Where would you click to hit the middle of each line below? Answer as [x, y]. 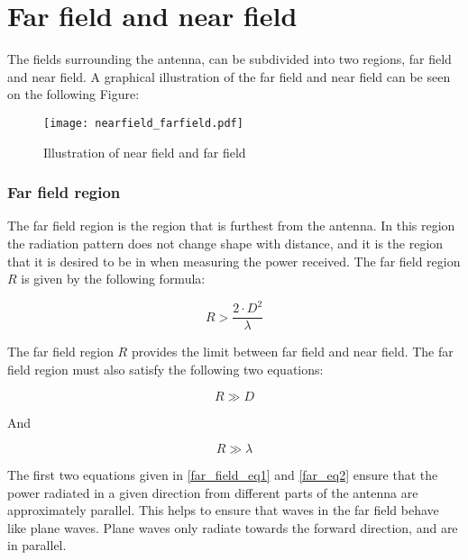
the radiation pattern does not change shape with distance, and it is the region [225, 243]
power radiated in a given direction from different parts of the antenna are [213, 492]
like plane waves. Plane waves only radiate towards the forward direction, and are [233, 527]
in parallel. [37, 545]
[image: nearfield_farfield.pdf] [143, 123]
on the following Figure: [73, 94]
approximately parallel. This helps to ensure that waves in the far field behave [223, 510]
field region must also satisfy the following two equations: [165, 369]
